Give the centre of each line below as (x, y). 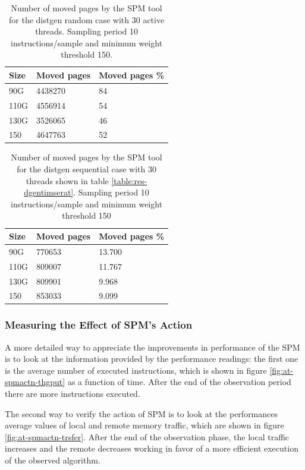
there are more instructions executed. (73, 394)
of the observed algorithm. (53, 460)
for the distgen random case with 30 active (87, 19)
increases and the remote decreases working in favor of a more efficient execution (152, 448)
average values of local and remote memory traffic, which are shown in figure (144, 425)
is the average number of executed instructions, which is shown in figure (136, 370)
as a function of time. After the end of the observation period (179, 382)
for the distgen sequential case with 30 (87, 169)
